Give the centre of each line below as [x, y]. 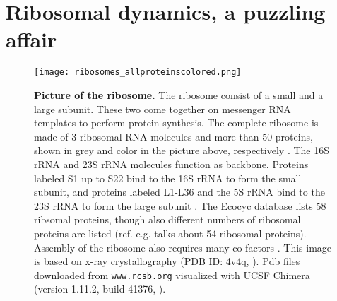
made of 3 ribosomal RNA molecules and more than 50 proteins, [173, 136]
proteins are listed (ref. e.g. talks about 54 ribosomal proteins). [170, 233]
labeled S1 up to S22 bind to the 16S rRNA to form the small [168, 178]
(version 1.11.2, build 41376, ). [100, 289]
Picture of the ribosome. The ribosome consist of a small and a [179, 94]
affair [31, 39]
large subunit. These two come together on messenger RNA [162, 108]
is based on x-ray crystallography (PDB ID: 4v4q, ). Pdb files [167, 261]
